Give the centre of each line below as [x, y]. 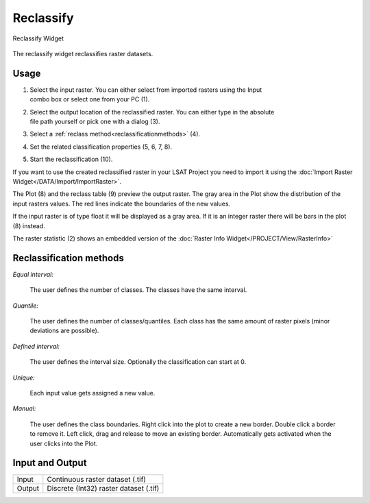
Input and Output [50, 463]
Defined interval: [36, 346]
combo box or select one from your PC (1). [90, 99]
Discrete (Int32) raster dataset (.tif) [103, 489]
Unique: [24, 378]
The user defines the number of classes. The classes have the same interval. [138, 290]
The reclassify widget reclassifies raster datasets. [83, 53]
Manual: [24, 408]
